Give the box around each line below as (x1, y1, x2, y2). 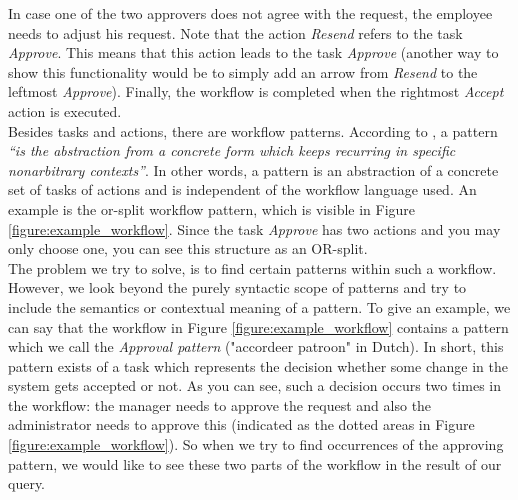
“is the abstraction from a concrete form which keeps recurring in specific (8, 140, 456, 161)
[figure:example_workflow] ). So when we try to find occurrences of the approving (8, 434, 504, 455)
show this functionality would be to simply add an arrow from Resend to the (8, 61, 478, 82)
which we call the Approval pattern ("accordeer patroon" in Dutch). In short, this (8, 336, 504, 357)
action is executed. (8, 100, 122, 121)
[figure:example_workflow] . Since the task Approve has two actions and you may (8, 218, 501, 239)
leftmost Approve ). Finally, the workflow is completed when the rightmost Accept (8, 81, 504, 102)
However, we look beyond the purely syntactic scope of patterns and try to (8, 277, 467, 298)
